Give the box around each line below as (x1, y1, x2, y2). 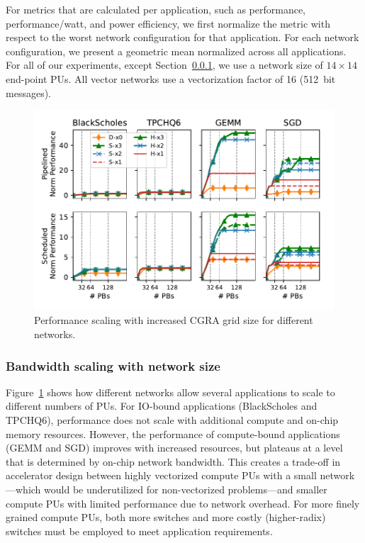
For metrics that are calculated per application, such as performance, (6, 2, 305, 16)
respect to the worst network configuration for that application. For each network (6, 30, 359, 45)
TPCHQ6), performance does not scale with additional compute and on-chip (6, 413, 339, 427)
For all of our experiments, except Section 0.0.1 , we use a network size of (6, 57, 323, 72)
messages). (6, 85, 51, 100)
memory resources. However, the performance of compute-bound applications (6, 426, 340, 441)
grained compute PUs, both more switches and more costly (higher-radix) (6, 510, 326, 525)
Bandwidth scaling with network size (6, 357, 220, 374)
